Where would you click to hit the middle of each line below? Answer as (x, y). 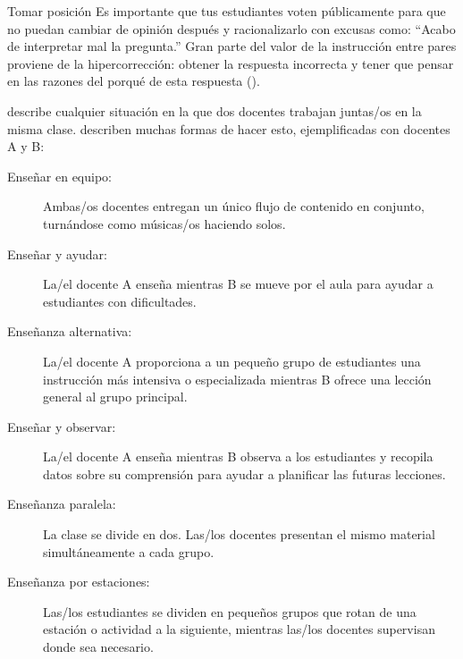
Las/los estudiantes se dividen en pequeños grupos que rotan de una (230, 611)
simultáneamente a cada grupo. (129, 551)
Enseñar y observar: (62, 426)
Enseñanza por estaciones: (79, 582)
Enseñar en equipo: (59, 176)
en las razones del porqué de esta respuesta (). (134, 81)
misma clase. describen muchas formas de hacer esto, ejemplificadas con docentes (229, 128)
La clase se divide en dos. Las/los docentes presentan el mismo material (239, 534)
